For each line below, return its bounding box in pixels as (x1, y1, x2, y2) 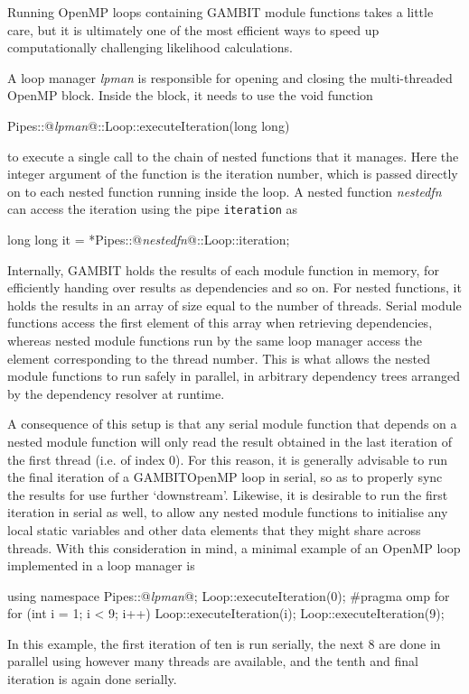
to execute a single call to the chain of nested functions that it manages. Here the (7, 146, 459, 165)
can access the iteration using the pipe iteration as (7, 199, 298, 218)
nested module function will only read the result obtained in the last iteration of (7, 431, 452, 450)
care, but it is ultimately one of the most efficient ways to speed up (7, 20, 380, 39)
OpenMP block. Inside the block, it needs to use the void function (7, 86, 373, 105)
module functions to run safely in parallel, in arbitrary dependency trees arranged (7, 366, 461, 385)
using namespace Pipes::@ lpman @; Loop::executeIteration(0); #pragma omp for (7, 586, 450, 605)
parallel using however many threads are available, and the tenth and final (7, 652, 418, 671)
